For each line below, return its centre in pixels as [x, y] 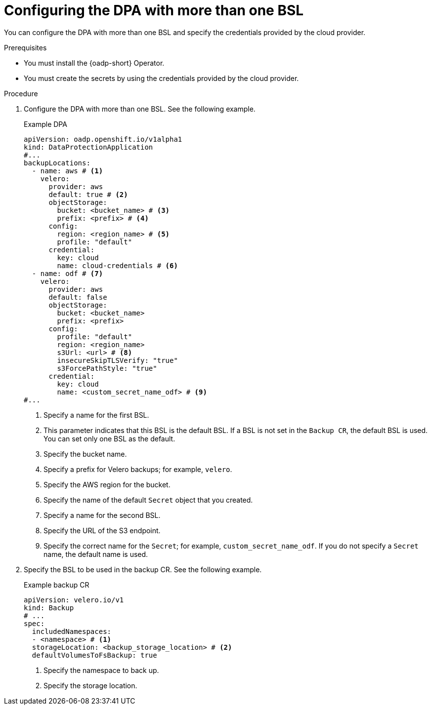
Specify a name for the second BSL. [102, 515]
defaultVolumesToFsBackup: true [94, 655]
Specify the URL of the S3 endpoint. [102, 530]
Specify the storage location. [90, 685]
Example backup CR [57, 585]
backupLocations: [57, 163]
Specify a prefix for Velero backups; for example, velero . [138, 469]
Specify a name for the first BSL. [96, 415]
